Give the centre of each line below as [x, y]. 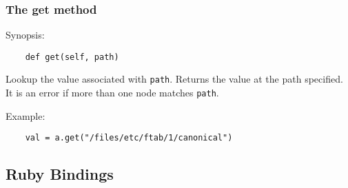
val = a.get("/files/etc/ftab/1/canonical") [129, 138]
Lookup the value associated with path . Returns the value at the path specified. [174, 79]
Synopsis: [25, 35]
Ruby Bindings [60, 174]
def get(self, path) [72, 57]
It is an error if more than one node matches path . [112, 93]
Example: [25, 115]
